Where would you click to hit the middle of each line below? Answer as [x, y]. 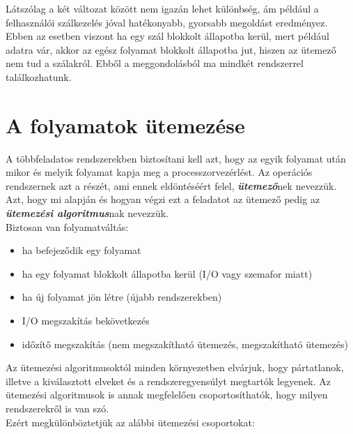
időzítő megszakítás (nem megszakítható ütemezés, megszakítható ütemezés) [185, 344]
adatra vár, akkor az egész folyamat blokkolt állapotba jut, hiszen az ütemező [171, 49]
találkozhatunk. [39, 76]
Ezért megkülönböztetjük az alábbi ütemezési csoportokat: [130, 422]
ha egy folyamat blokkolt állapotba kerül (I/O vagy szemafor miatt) [167, 273]
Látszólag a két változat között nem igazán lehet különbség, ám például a [162, 8]
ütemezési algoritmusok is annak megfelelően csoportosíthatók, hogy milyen [167, 395]
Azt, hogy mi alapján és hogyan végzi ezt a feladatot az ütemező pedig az [163, 199]
